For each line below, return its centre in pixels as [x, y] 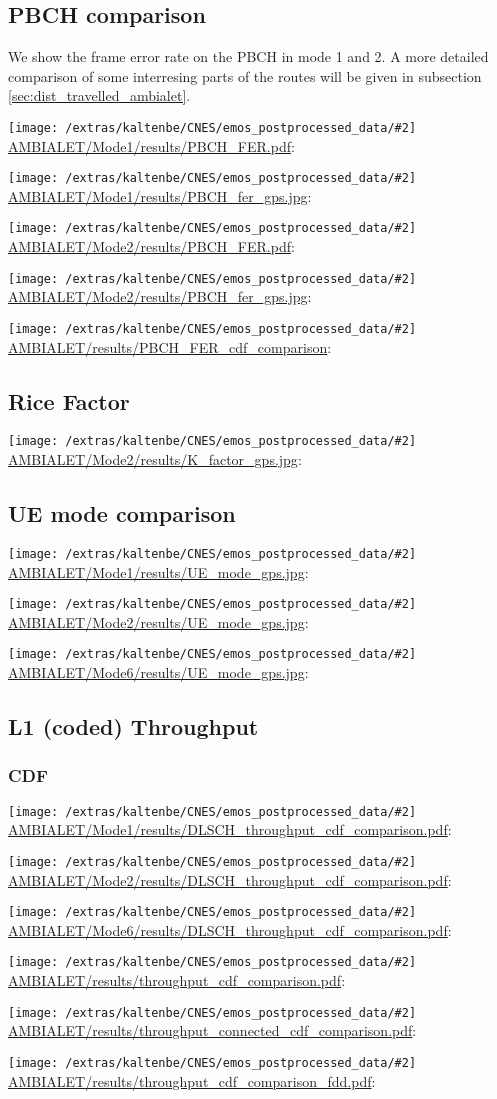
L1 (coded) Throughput [133, 726]
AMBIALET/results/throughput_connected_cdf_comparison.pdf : [212, 1030]
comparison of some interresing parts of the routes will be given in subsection [245, 75]
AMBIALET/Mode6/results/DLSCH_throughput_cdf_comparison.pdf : [230, 929]
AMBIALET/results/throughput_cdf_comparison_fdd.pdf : [192, 1080]
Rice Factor [69, 400]
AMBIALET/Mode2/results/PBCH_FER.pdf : [151, 246]
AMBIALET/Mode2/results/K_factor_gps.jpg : [155, 459]
